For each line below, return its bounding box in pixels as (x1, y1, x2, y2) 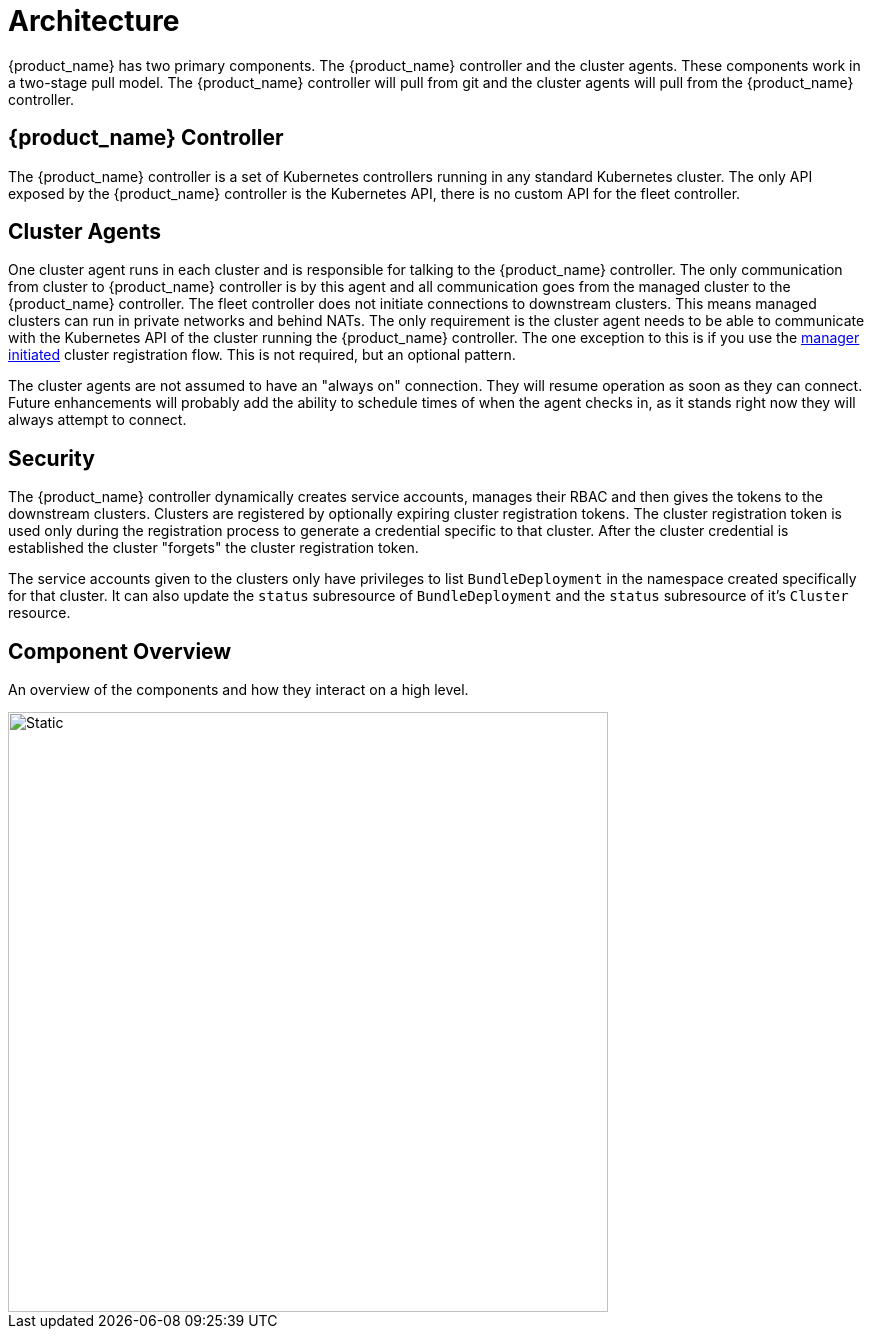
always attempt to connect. (8, 411, 187, 429)
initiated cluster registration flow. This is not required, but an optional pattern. (8, 346, 516, 364)
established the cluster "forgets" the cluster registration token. (8, 539, 419, 557)
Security (8, 445, 95, 471)
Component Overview (8, 638, 232, 664)
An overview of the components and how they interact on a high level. (8, 681, 469, 699)
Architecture (8, 4, 180, 38)
